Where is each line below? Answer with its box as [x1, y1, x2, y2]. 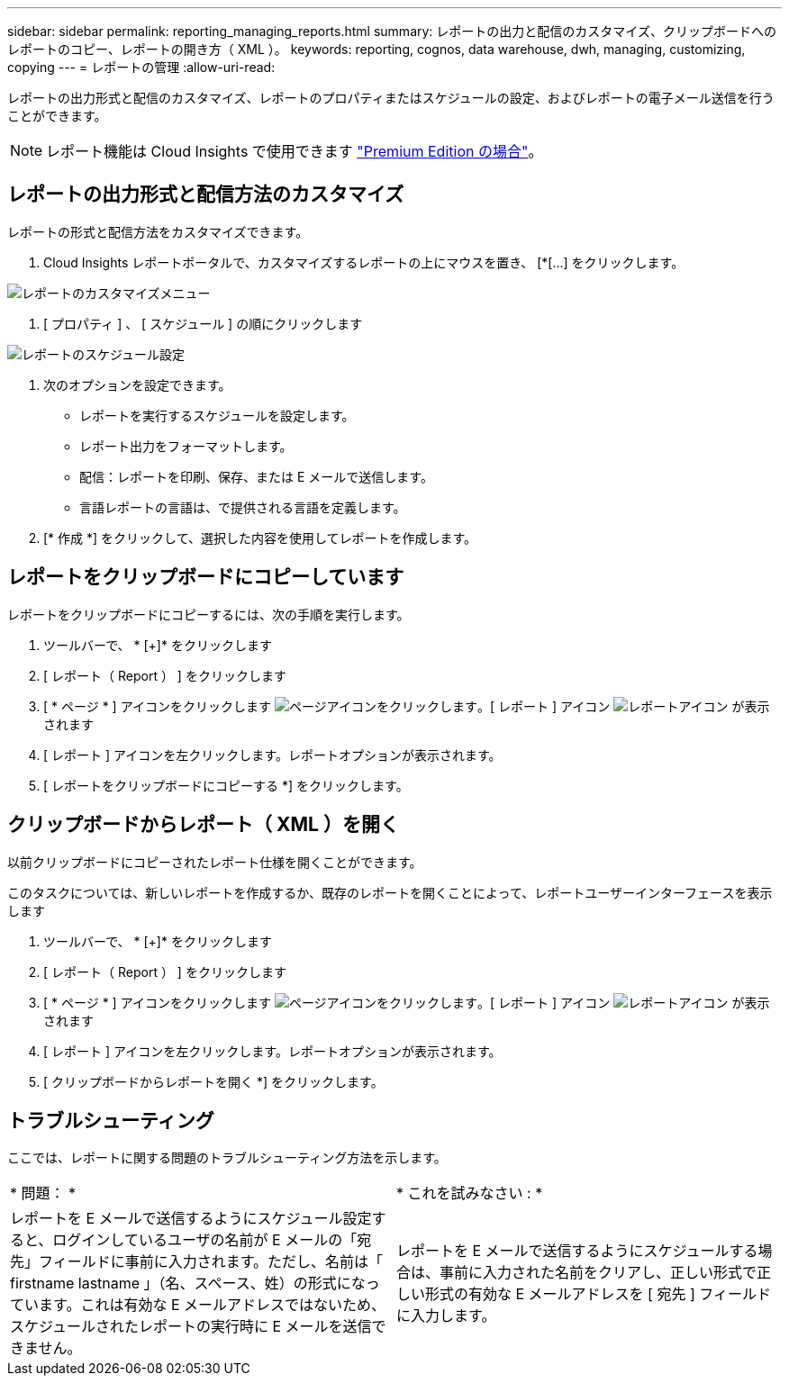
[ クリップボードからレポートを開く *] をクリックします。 [43, 1073, 384, 1089]
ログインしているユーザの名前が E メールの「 [52, 1231, 358, 1250]
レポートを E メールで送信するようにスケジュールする [396, 1242, 758, 1261]
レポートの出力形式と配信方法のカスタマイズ [7, 183, 404, 206]
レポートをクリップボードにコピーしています [7, 565, 404, 589]
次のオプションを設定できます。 [43, 376, 231, 393]
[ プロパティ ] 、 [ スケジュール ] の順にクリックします [43, 315, 363, 331]
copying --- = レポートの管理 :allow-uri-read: [7, 59, 276, 75]
